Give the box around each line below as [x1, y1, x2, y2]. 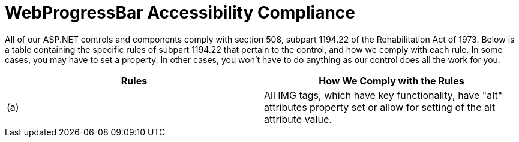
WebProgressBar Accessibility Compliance [5, 2, 356, 23]
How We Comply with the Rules [319, 74, 464, 87]
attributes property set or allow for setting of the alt [264, 101, 496, 113]
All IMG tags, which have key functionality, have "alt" [264, 89, 503, 101]
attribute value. [264, 113, 332, 125]
